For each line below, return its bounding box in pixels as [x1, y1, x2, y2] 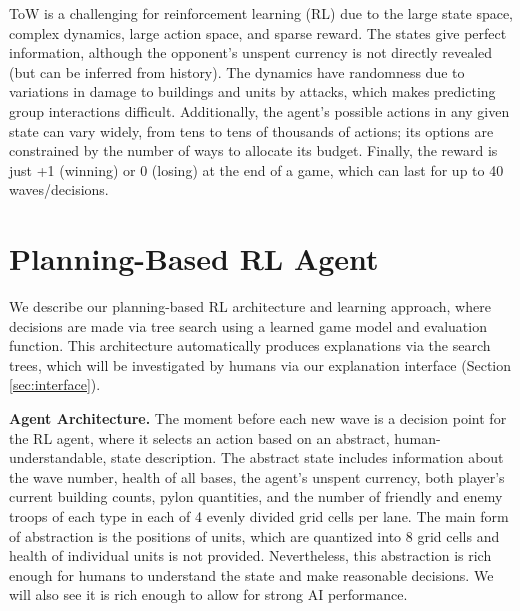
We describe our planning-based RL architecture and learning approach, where [9, 296, 491, 317]
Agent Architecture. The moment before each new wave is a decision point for [9, 408, 507, 429]
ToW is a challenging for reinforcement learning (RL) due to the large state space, [9, 3, 514, 23]
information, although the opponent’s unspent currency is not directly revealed [9, 42, 493, 63]
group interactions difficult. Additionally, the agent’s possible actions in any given [9, 100, 510, 121]
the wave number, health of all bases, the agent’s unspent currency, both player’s [9, 466, 505, 487]
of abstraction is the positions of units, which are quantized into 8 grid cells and [9, 525, 500, 546]
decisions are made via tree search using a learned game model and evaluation [9, 315, 487, 336]
